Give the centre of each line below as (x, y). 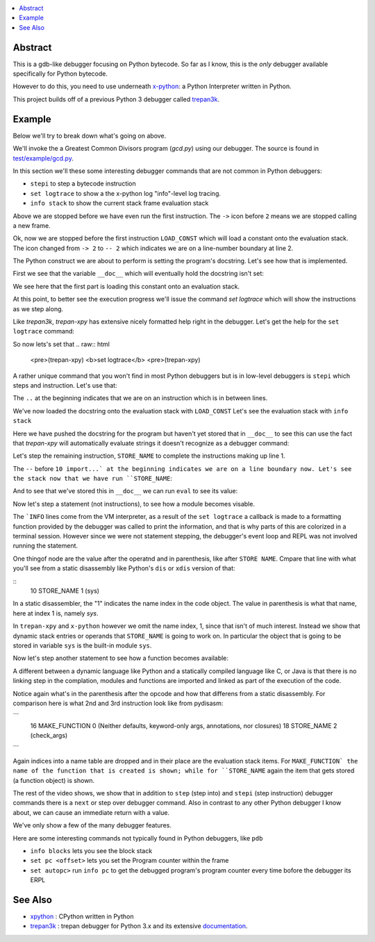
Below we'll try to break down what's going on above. (90, 135)
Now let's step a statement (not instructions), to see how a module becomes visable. (134, 504)
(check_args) (49, 736)
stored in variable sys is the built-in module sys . (82, 645)
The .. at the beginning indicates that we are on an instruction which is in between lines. (140, 398)
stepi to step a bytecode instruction (83, 183)
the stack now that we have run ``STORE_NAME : (93, 479)
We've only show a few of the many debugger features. (92, 825)
